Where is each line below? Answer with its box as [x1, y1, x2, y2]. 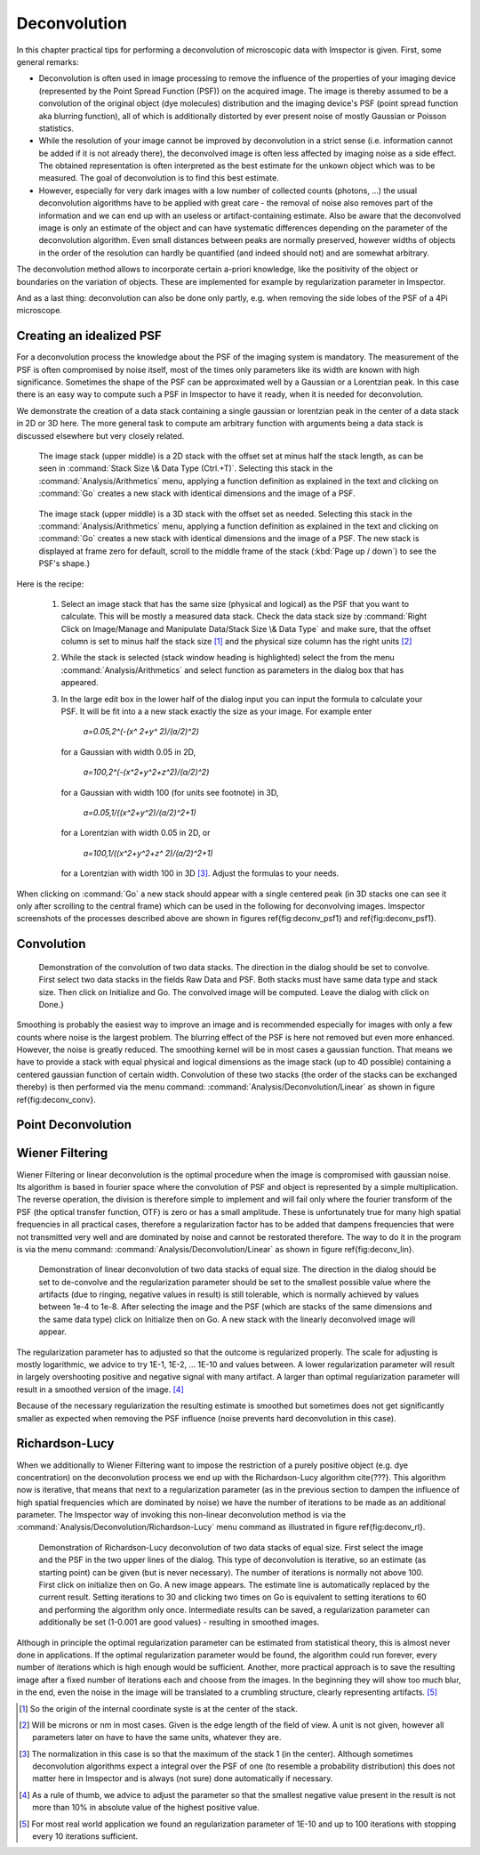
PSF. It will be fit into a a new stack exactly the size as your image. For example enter [60, 706, 372, 717]
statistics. [38, 123, 75, 134]
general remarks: [16, 56, 79, 67]
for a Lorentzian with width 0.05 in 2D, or [60, 828, 211, 838]
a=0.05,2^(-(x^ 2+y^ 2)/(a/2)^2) [83, 726, 200, 737]
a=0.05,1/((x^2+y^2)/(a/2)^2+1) [83, 806, 197, 818]
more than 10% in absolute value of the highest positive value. [32, 1802, 260, 1813]
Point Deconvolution [16, 1117, 132, 1132]
